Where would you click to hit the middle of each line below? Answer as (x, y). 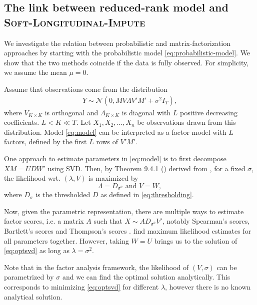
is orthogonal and (71, 112)
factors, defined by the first (45, 142)
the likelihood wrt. (32, 178)
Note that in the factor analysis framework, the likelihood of (96, 267)
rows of (107, 142)
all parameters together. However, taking (66, 240)
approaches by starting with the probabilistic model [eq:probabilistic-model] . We (127, 53)
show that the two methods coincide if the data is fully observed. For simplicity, (126, 62)
